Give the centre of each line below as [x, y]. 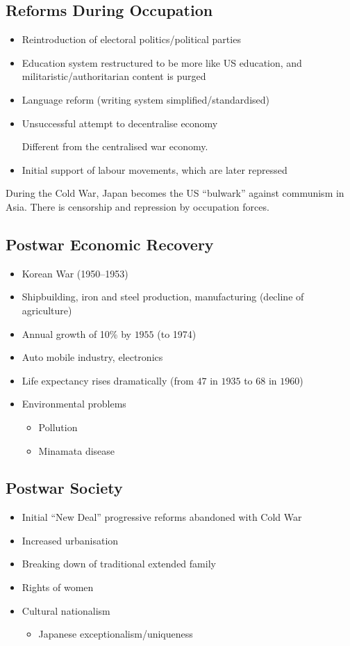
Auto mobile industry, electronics [92, 357]
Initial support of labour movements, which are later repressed [155, 169]
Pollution [58, 427]
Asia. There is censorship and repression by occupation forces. [137, 206]
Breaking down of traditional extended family [119, 564]
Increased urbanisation [70, 540]
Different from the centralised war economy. [115, 146]
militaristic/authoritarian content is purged [114, 76]
